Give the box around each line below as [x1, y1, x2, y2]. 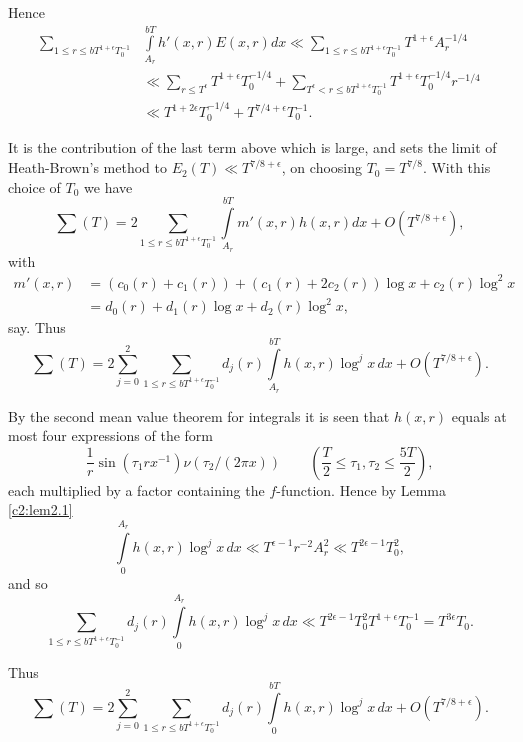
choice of [8, 176, 61, 197]
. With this [422, 157, 491, 178]
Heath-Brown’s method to [8, 157, 167, 178]
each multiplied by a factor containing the [8, 479, 265, 500]
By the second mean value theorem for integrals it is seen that [8, 405, 390, 426]
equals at [451, 405, 507, 426]
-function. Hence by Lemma [276, 479, 447, 500]
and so [8, 573, 48, 594]
